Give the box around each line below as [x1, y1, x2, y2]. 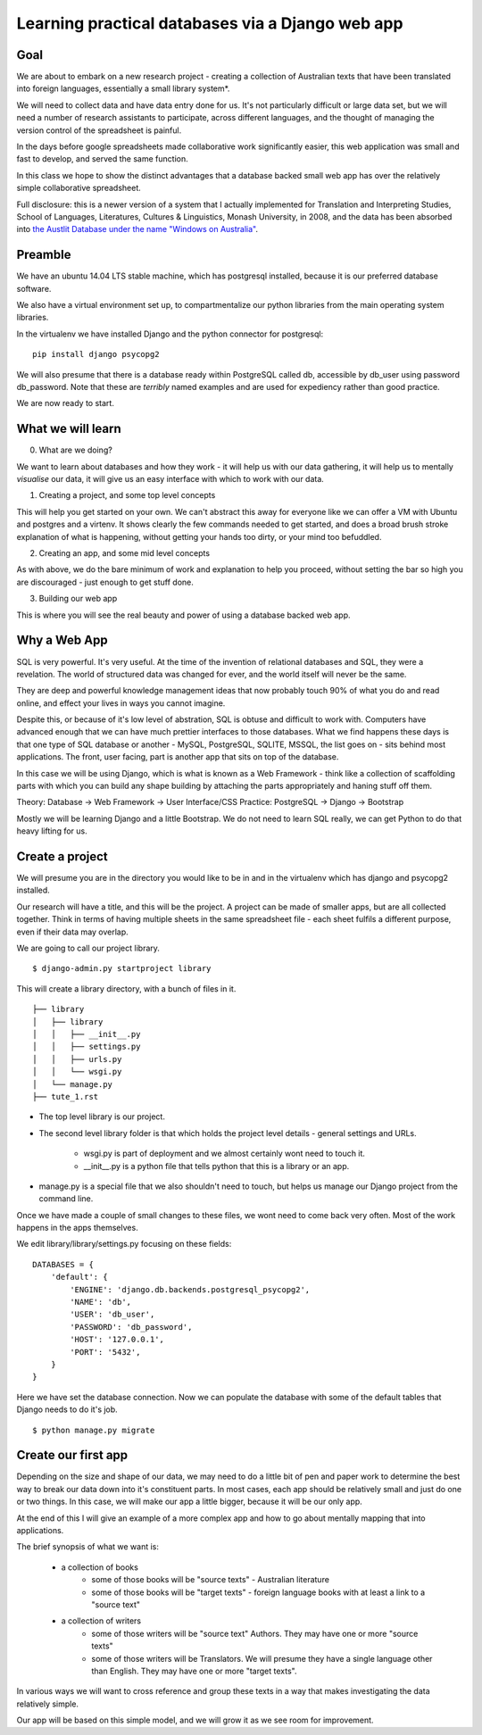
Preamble [16, 247, 71, 262]
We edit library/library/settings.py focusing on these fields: [16, 1239, 232, 1249]
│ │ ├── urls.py [32, 1054, 122, 1064]
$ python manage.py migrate [32, 1424, 155, 1435]
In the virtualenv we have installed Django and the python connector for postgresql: [16, 328, 324, 339]
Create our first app [16, 1448, 129, 1463]
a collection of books [61, 1562, 138, 1573]
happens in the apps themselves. [16, 1223, 138, 1233]
